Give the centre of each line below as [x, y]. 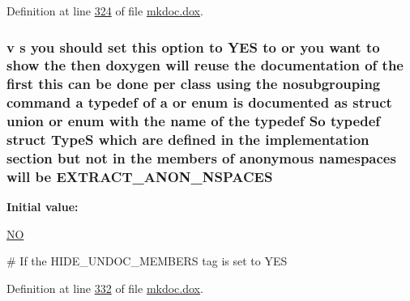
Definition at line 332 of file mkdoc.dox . [105, 288]
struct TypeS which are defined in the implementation [188, 140]
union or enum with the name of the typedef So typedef [194, 121]
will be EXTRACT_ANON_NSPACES [140, 176]
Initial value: [43, 207]
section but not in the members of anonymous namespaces [201, 158]
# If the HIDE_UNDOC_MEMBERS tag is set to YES [147, 261]
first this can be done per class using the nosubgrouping [194, 84]
